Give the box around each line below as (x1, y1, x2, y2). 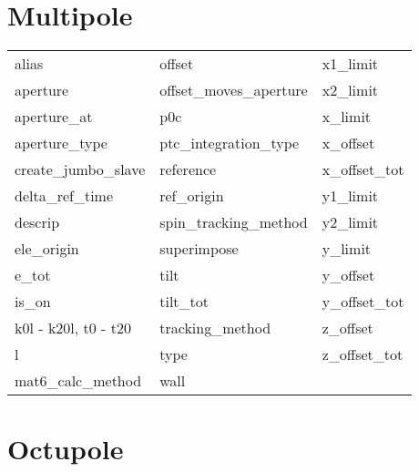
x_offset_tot (322, 159, 404, 180)
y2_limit (322, 211, 379, 233)
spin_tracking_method (159, 211, 308, 233)
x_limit (322, 106, 372, 128)
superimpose (159, 238, 239, 260)
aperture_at (15, 106, 93, 128)
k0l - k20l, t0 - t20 (15, 317, 131, 339)
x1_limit (322, 53, 379, 75)
